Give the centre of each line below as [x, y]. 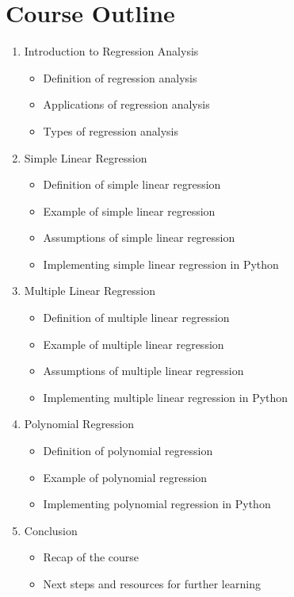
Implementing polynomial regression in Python [157, 504]
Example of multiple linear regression [134, 344]
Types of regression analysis [111, 130]
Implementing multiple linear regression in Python [166, 397]
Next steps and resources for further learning [152, 584]
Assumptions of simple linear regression [139, 237]
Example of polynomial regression [125, 477]
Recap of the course [91, 557]
